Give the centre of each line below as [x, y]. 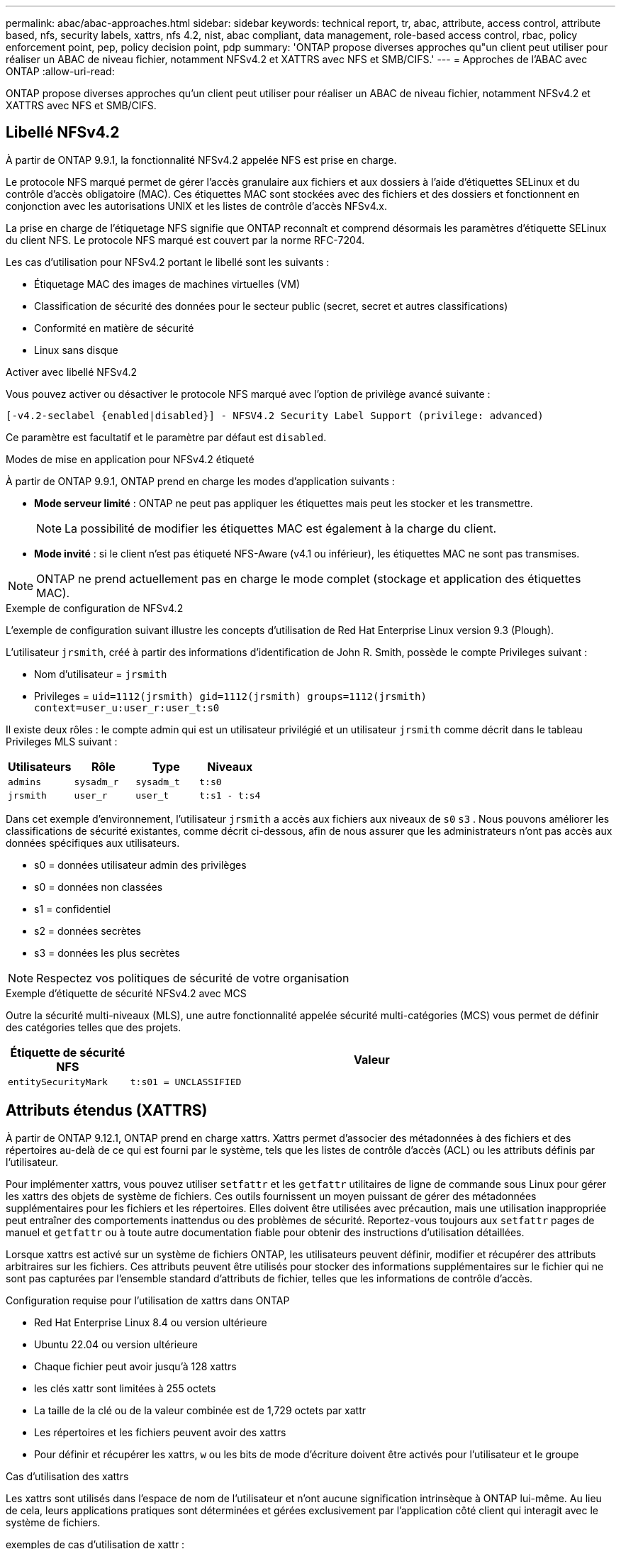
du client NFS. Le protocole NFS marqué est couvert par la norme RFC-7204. [185, 240]
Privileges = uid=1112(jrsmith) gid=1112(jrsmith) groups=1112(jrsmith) [230, 696]
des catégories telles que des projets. [94, 1027]
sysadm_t [158, 782]
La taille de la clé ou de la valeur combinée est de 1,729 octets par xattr [200, 1410]
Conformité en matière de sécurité [114, 328]
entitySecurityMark [58, 1082]
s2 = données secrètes [88, 931]
